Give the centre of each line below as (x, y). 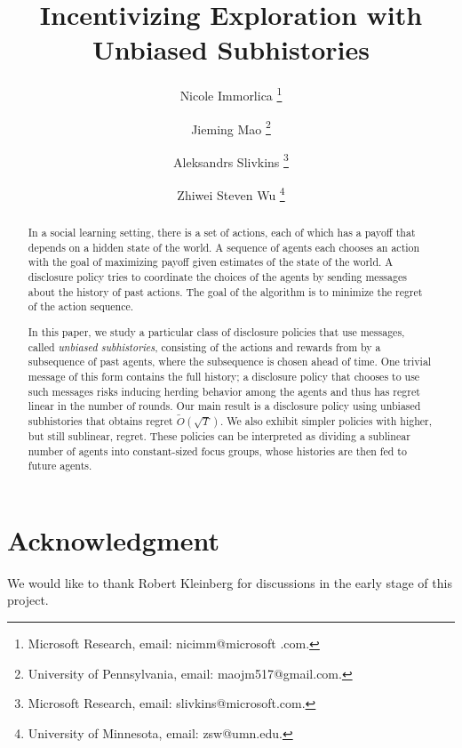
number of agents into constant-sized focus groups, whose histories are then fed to (217, 450)
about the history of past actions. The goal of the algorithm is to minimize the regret (225, 291)
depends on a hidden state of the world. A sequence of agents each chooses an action (224, 247)
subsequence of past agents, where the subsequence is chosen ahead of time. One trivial (230, 362)
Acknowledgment (113, 539)
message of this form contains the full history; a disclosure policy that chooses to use (224, 376)
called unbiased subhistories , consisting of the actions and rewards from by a (204, 346)
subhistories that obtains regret (100, 420)
